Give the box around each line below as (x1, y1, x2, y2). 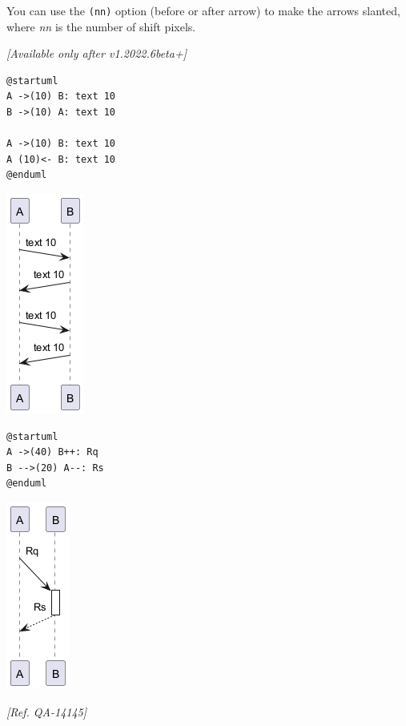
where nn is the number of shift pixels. (6, 18, 196, 34)
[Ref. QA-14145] (6, 703, 87, 720)
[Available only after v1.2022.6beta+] (6, 45, 187, 62)
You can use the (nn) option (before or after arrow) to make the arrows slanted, (6, 2, 400, 18)
